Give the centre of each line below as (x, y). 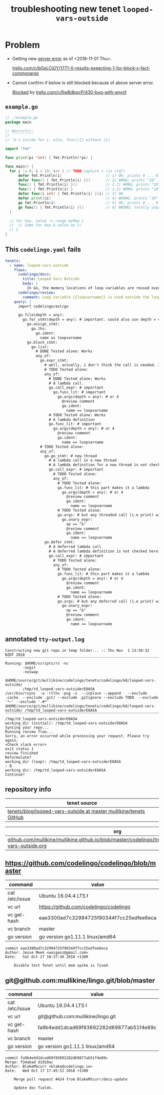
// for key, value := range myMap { (47, 221)
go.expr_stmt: (54, 361)
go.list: (40, 347)
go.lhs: (39, 329)
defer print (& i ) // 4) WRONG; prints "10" (88, 198)
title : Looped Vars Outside (51, 279)
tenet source (82, 803)
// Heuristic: (20, 131)
